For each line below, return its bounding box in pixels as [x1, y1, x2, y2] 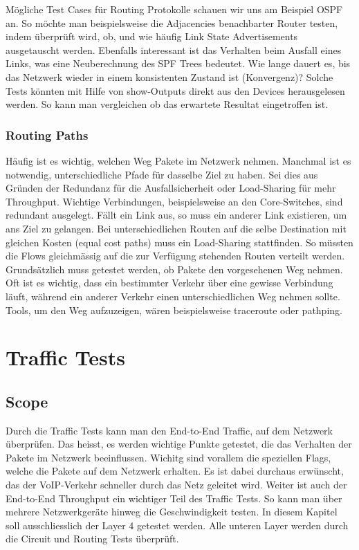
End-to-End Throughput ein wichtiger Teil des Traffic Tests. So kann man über [6, 491, 342, 505]
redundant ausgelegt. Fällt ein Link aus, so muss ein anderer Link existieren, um [6, 208, 347, 222]
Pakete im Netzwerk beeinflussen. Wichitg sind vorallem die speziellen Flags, [6, 450, 331, 464]
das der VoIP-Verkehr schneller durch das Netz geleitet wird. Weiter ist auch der [6, 477, 347, 492]
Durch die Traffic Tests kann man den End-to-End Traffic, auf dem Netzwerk [6, 423, 333, 437]
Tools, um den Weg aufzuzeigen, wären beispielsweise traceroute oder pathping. [6, 302, 342, 317]
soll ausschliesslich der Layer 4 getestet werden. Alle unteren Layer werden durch [6, 517, 349, 532]
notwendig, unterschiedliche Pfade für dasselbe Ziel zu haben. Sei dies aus [6, 167, 318, 181]
